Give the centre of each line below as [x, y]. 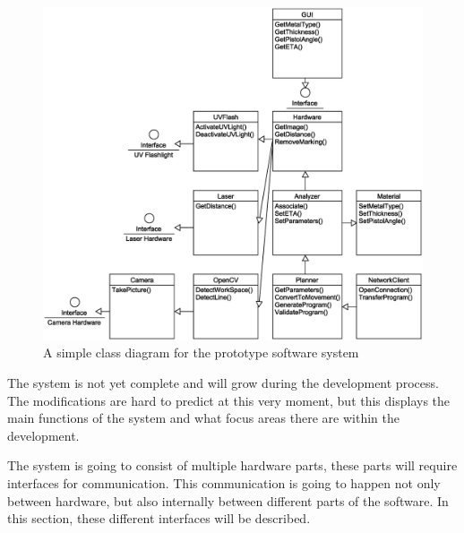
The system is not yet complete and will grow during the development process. [223, 383]
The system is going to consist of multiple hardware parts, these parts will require [232, 465]
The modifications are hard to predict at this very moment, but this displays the [229, 400]
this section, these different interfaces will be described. [159, 518]
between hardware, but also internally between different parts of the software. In [228, 500]
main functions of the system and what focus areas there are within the [203, 418]
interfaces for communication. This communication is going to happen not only [224, 482]
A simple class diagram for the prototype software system [201, 352]
